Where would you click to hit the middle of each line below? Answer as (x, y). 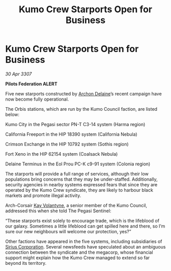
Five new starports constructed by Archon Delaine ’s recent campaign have (83, 93)
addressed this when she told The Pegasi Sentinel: (58, 211)
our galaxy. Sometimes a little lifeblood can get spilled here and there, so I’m (85, 226)
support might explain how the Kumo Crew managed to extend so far (78, 257)
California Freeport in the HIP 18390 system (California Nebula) (71, 134)
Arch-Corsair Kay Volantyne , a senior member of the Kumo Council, (76, 205)
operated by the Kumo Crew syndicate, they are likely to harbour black (79, 190)
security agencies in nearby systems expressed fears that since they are (81, 184)
